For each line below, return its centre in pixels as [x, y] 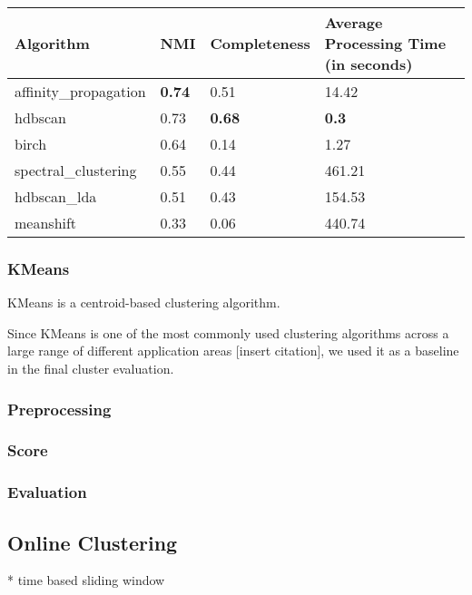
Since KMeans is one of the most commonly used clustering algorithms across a [228, 332]
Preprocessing [59, 409]
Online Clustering [93, 542]
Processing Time [385, 43]
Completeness [260, 43]
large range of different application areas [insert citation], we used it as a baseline [233, 351]
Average [354, 22]
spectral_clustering [76, 170]
